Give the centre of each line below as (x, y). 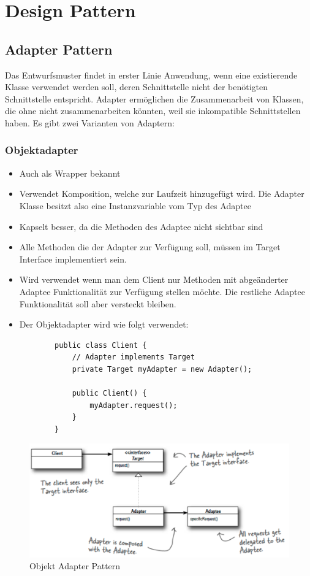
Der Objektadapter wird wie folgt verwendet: (104, 324)
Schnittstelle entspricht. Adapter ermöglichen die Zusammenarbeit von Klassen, (154, 98)
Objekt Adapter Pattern (75, 566)
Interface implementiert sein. (73, 259)
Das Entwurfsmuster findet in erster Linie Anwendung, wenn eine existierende (151, 75)
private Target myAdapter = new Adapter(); (162, 369)
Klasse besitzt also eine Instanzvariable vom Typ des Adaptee (135, 205)
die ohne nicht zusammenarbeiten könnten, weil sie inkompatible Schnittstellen (153, 111)
